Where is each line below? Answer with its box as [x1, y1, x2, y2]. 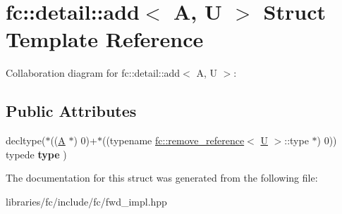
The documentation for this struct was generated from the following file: [6, 170, 318, 185]
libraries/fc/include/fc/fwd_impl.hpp [6, 194, 167, 208]
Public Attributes [6, 100, 137, 122]
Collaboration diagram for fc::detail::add [6, 65, 181, 80]
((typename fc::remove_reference [102, 133, 245, 148]
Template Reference [6, 25, 204, 53]
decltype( [6, 133, 46, 148]
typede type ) [6, 146, 67, 161]
